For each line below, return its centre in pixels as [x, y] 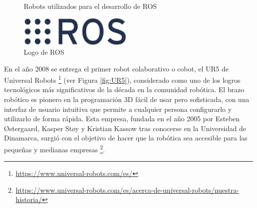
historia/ [29, 199]
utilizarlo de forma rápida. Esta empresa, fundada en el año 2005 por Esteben [122, 119]
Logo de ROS [44, 52]
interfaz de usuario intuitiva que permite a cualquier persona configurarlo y [118, 109]
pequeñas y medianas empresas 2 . [55, 148]
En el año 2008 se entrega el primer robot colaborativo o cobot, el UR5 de [116, 68]
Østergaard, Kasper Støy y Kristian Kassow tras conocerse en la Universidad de [125, 128]
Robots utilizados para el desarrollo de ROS [90, 6]
